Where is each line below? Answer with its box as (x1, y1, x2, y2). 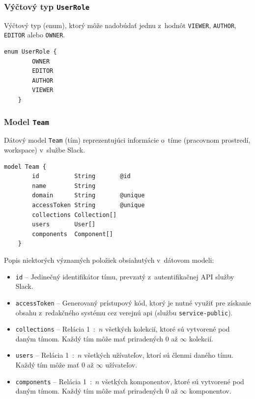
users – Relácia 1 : (15, 350, 74, 360)
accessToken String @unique (32, 202, 145, 209)
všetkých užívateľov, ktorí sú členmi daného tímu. (84, 350, 233, 360)
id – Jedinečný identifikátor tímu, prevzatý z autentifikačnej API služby (15, 271, 234, 281)
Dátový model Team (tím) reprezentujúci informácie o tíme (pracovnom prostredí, (4, 135, 251, 145)
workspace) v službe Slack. (4, 145, 85, 155)
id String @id (32, 173, 131, 180)
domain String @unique (32, 192, 145, 199)
